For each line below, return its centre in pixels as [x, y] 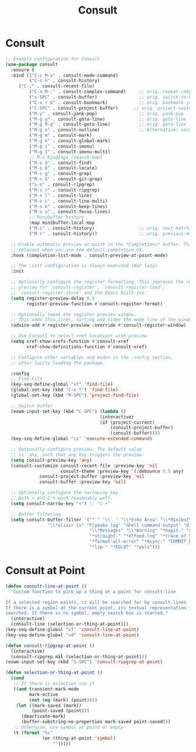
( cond [18, 678]
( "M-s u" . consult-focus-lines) [70, 212]
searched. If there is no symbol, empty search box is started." [87, 613]
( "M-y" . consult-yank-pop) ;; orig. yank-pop [106, 113]
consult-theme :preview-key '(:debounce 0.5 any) [122, 471]
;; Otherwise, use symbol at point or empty [68, 727]
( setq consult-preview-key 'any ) [51, 460]
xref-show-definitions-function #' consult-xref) [87, 347]
